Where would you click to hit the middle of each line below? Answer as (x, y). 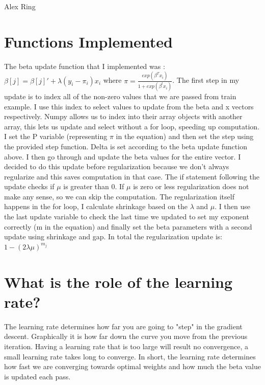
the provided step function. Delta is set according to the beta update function (126, 146)
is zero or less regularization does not (191, 186)
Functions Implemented (88, 41)
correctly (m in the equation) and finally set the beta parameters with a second (128, 226)
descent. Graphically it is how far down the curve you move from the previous (126, 336)
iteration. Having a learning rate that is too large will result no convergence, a (126, 346)
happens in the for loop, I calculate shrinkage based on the (96, 206)
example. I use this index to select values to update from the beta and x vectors (129, 106)
